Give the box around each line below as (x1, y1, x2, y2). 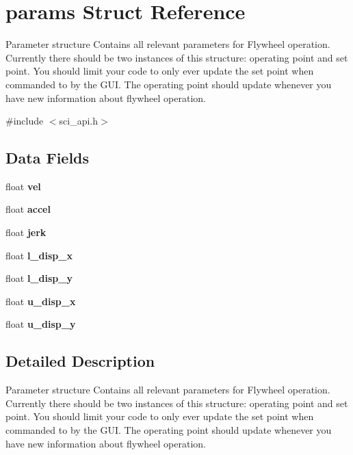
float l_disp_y (5, 271, 73, 285)
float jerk (5, 225, 47, 239)
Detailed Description (5, 350, 155, 372)
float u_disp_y (5, 317, 76, 331)
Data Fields (5, 147, 90, 168)
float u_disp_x (5, 294, 76, 308)
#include (5, 114, 44, 128)
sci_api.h (59, 114, 99, 128)
